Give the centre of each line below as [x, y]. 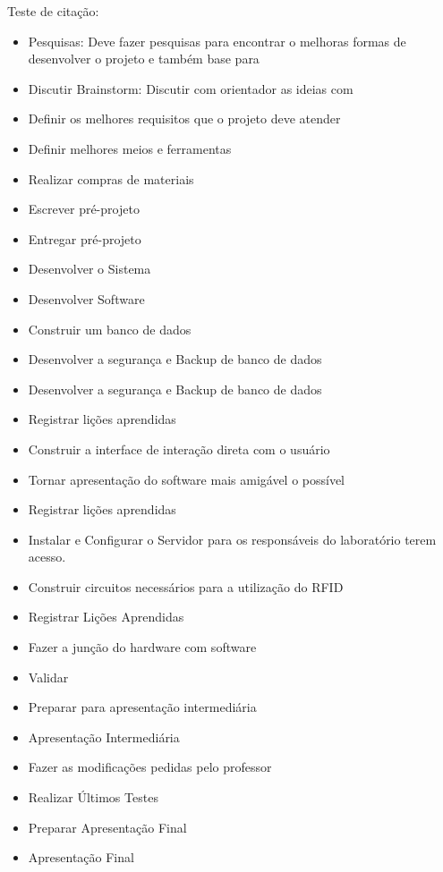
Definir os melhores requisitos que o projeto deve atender [184, 119]
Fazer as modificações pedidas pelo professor [150, 767]
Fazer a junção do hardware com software [142, 647]
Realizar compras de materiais [111, 178]
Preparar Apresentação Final [107, 827]
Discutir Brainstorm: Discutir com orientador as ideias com [191, 88]
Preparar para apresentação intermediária [142, 707]
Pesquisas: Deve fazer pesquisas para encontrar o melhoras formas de [217, 41]
